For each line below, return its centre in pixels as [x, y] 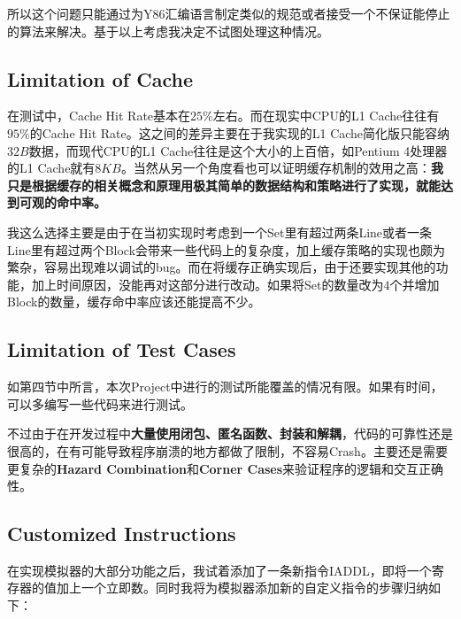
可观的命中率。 [62, 202]
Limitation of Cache [100, 78]
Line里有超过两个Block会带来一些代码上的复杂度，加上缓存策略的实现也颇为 [227, 249]
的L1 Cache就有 [51, 168]
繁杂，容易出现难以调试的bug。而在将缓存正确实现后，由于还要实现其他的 [222, 267]
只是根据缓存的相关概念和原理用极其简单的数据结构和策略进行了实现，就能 [224, 185]
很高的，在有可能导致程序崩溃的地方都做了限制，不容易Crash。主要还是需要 [227, 450]
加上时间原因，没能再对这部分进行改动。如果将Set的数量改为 [207, 284]
